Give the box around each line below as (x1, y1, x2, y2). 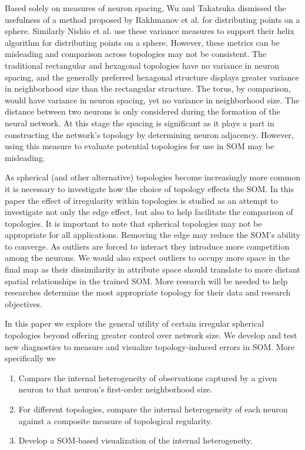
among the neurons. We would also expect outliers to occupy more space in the (5, 251, 290, 264)
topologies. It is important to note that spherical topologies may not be (5, 217, 262, 229)
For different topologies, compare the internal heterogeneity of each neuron (18, 403, 288, 415)
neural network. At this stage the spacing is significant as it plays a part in (5, 116, 274, 129)
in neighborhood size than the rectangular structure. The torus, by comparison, (5, 82, 291, 95)
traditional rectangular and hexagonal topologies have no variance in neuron (5, 59, 279, 71)
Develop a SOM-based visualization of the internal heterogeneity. (18, 434, 253, 446)
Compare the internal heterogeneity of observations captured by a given (18, 371, 277, 384)
